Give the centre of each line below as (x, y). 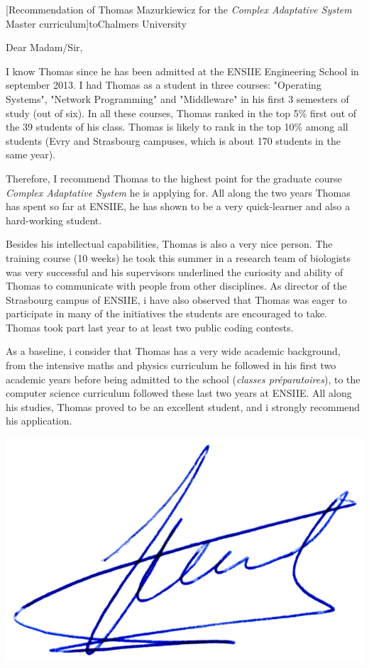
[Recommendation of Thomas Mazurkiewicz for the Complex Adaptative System (179, 9)
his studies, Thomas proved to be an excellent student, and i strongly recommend (183, 406)
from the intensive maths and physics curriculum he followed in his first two (171, 365)
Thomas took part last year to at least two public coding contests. (150, 327)
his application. (39, 421)
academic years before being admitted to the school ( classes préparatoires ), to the (183, 379)
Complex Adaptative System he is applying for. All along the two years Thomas (178, 192)
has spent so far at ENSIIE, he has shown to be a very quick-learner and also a (178, 206)
